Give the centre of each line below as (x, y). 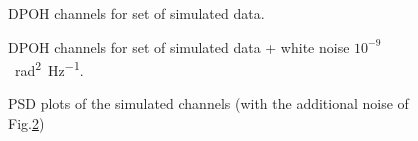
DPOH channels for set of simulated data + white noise (179, 46)
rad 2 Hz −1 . (49, 68)
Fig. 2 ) (26, 123)
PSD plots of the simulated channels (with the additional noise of (208, 103)
